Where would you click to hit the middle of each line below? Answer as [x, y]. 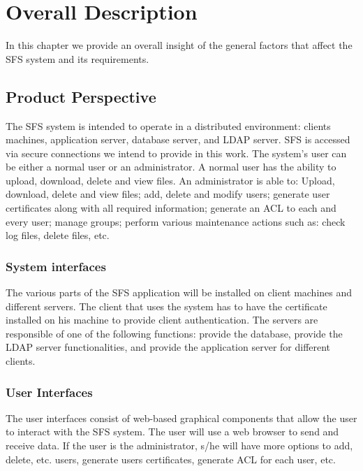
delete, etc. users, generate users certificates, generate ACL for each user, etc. [171, 459]
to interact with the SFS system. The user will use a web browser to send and [172, 432]
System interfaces [56, 266]
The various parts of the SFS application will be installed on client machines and [179, 292]
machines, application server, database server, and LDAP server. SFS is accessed [178, 139]
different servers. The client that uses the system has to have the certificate [166, 306]
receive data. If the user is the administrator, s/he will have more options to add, [179, 445]
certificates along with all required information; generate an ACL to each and [171, 208]
